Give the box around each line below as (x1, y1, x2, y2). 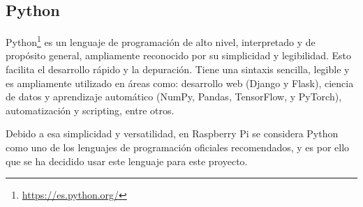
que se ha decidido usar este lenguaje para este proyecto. (6, 153, 248, 168)
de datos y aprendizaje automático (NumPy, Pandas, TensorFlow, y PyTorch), (6, 89, 342, 104)
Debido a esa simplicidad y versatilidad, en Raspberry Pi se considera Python (6, 126, 339, 141)
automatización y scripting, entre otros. (6, 102, 175, 117)
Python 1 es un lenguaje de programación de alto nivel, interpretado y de (6, 33, 316, 49)
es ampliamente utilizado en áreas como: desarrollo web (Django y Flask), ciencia (6, 75, 354, 90)
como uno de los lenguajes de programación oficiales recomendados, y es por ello (6, 140, 350, 155)
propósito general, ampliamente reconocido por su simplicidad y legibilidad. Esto (6, 48, 351, 63)
